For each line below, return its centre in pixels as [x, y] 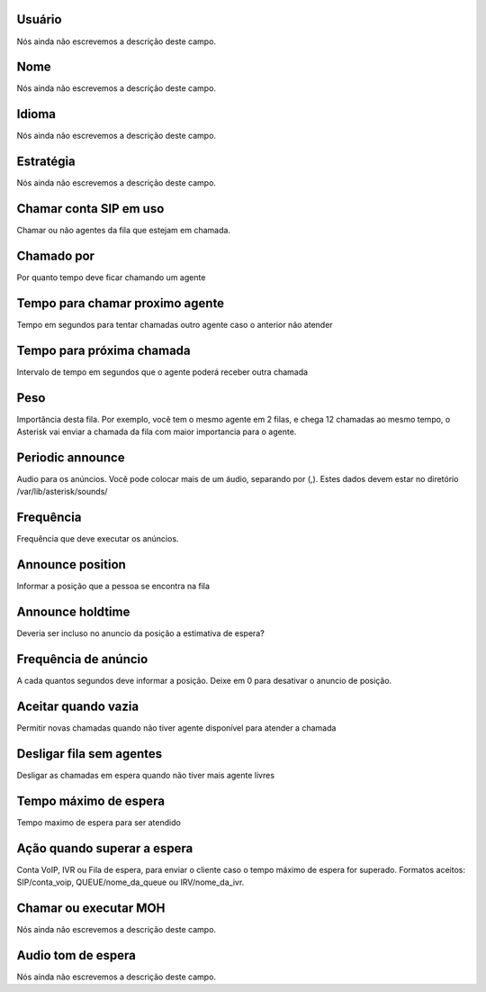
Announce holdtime [73, 612]
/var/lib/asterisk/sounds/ [62, 492]
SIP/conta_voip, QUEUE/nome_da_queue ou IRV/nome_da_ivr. [130, 882]
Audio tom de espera [76, 955]
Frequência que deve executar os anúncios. [98, 539]
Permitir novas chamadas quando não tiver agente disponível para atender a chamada [176, 728]
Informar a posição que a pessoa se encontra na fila [113, 587]
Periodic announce [71, 457]
